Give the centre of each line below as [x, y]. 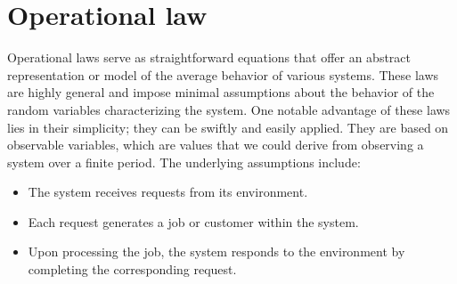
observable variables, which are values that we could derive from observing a [216, 145]
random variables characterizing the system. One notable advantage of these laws [229, 109]
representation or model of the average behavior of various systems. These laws [223, 74]
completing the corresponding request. [132, 269]
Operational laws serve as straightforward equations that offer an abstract [209, 57]
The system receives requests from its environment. [168, 192]
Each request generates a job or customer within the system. [193, 221]
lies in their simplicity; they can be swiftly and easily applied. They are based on [228, 127]
